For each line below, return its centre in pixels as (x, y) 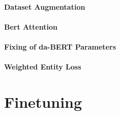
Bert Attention (31, 26)
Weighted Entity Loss (43, 67)
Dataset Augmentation (45, 6)
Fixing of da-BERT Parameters (60, 46)
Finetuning (43, 101)
